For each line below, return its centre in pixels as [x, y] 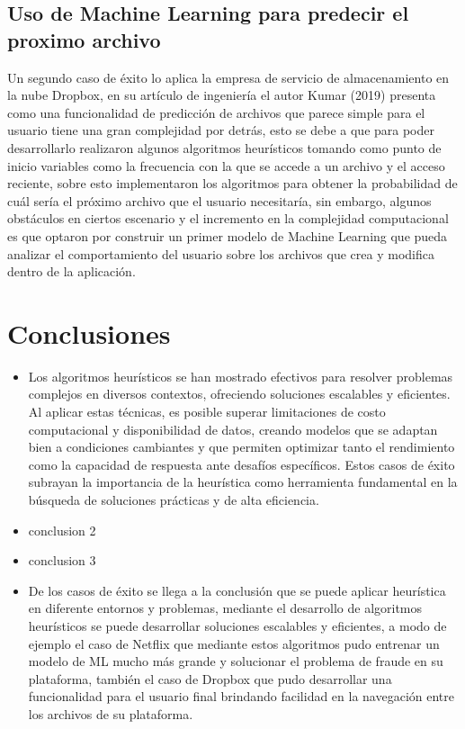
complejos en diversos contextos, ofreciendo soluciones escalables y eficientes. [239, 394]
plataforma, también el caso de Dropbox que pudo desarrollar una [210, 678]
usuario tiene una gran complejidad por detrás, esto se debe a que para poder [221, 130]
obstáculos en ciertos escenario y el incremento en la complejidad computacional [228, 218]
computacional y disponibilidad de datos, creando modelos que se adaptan [233, 429]
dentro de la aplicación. [72, 271]
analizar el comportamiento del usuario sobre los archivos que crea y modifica [221, 253]
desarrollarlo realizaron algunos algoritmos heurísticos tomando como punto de [224, 147]
